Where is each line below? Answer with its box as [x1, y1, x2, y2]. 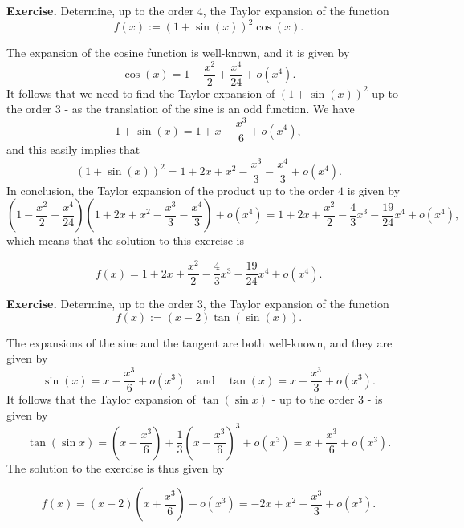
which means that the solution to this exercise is [6, 232, 244, 249]
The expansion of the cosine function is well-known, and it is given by [6, 44, 350, 61]
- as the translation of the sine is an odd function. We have [64, 100, 355, 117]
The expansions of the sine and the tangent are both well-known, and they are [6, 334, 393, 351]
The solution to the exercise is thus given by [6, 459, 224, 476]
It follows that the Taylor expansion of [6, 391, 196, 408]
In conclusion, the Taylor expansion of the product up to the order [6, 181, 335, 198]
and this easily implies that [6, 141, 140, 158]
